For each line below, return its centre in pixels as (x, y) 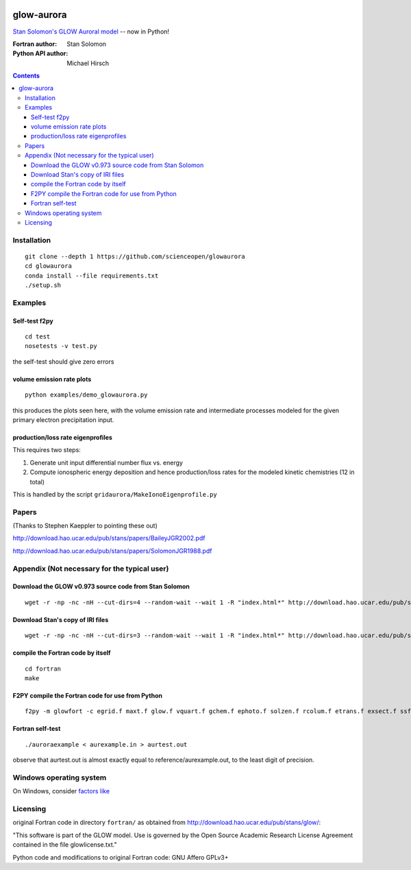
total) (37, 482)
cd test (38, 337)
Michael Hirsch (88, 63)
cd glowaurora (48, 266)
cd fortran (43, 669)
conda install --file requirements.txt (92, 275)
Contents (26, 76)
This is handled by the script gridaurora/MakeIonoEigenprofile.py (115, 494)
